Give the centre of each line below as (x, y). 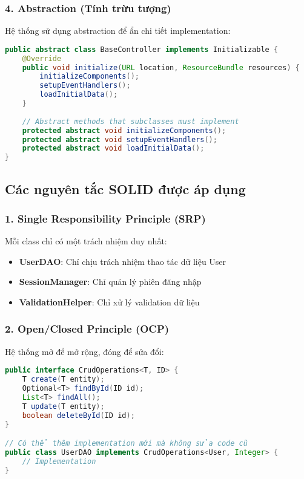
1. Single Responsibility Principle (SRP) (105, 218)
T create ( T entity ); (63, 380)
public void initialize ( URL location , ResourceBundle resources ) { (161, 67)
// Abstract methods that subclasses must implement (131, 121)
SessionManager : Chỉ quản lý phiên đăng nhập (110, 282)
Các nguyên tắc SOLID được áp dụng (125, 188)
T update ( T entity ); (63, 406)
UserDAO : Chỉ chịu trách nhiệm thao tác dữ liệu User (123, 261)
